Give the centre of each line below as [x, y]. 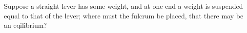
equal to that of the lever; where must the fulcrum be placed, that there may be [124, 15]
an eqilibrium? [25, 25]
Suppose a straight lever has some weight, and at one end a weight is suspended [123, 6]
